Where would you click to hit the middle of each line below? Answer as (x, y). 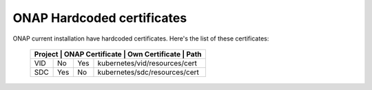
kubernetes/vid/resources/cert (147, 63)
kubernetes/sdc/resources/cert (148, 72)
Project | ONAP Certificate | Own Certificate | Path (118, 54)
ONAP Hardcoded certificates (100, 18)
